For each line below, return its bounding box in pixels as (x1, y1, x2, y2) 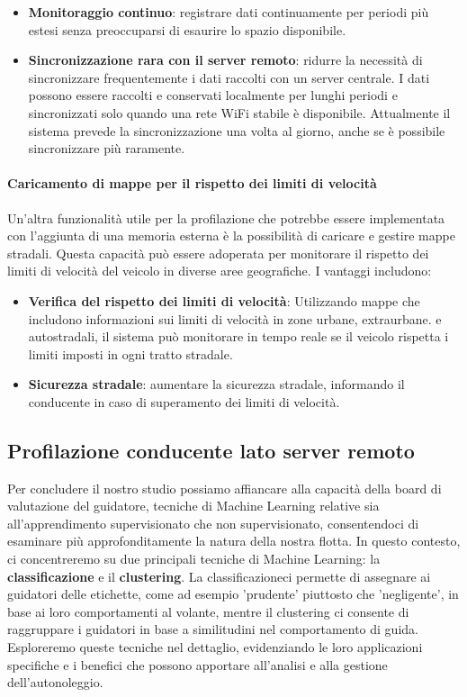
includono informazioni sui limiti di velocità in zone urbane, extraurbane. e (28, 309, 442, 328)
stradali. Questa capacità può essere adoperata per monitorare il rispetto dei (7, 243, 429, 262)
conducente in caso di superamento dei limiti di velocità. (28, 392, 340, 411)
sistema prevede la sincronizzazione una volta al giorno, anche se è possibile (28, 121, 445, 140)
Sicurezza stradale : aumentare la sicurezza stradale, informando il (28, 375, 405, 394)
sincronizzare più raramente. (28, 139, 185, 158)
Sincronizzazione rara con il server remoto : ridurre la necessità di (28, 50, 423, 69)
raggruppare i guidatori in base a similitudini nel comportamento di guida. (7, 620, 418, 638)
